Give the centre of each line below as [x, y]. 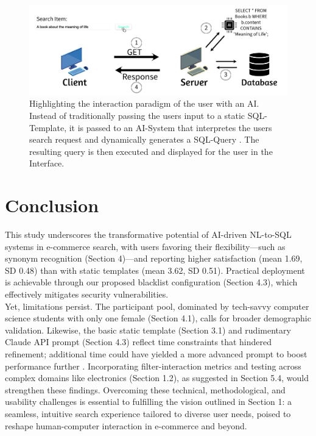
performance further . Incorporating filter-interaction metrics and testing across [153, 366]
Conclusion [52, 205]
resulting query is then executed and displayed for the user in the [151, 151]
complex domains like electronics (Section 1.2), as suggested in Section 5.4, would [157, 378]
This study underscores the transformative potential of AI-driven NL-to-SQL [148, 234]
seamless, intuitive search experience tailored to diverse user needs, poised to [148, 413]
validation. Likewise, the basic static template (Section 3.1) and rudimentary [148, 330]
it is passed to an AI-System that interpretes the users [170, 127]
